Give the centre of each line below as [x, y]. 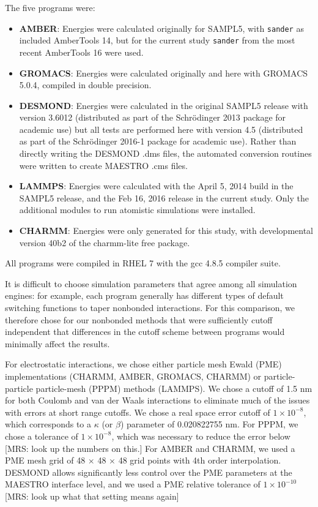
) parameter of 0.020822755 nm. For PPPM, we [209, 424]
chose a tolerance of [42, 436]
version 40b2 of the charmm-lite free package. [105, 242]
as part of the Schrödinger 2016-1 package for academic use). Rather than [158, 141]
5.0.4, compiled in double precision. [85, 85]
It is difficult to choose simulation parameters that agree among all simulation [151, 283]
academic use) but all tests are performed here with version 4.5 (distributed [161, 129]
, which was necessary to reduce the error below [201, 436]
